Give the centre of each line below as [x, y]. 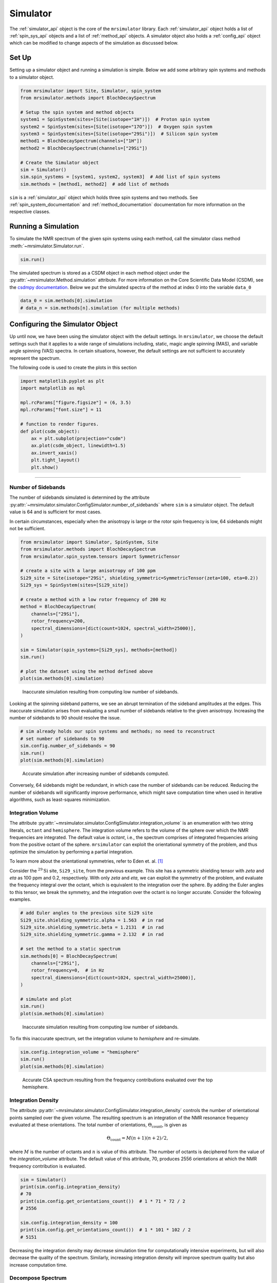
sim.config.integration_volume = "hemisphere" [80, 1052]
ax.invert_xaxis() [54, 453]
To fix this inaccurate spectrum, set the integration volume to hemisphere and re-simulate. [105, 1039]
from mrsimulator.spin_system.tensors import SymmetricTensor [100, 556]
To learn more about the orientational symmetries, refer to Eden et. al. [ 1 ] [86, 861]
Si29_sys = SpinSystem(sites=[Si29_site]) [74, 585]
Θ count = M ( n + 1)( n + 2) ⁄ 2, [138, 1139]
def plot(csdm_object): [50, 431]
